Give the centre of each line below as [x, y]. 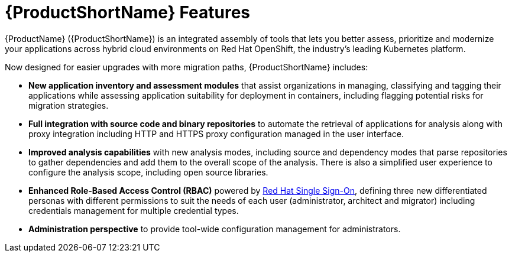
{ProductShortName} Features [128, 12]
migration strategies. [69, 105]
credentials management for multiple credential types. [134, 210]
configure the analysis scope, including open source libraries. [148, 172]
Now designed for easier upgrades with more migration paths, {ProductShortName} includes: [187, 67]
